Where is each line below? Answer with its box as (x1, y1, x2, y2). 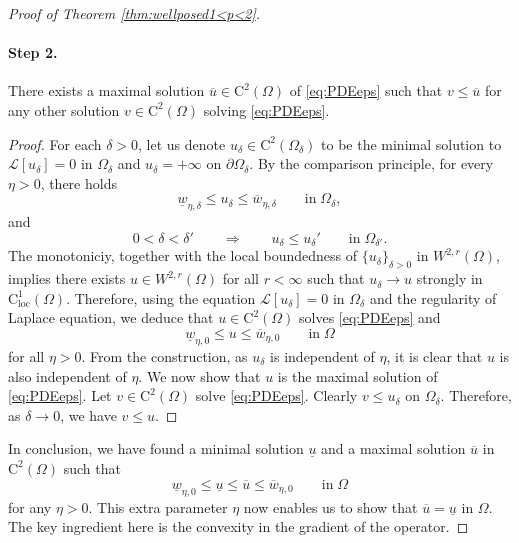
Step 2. (8, 42, 58, 63)
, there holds (40, 172, 117, 193)
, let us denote (138, 133, 226, 154)
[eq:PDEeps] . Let (8, 385, 112, 406)
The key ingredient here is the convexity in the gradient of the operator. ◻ (8, 516, 469, 537)
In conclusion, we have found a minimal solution (8, 438, 304, 459)
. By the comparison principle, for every (249, 153, 494, 174)
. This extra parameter (88, 496, 228, 517)
